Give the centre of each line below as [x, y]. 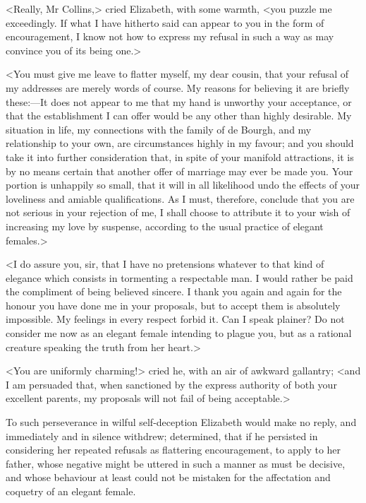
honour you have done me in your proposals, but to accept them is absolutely [173, 305]
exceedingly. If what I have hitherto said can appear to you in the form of [165, 22]
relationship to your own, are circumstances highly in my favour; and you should [180, 143]
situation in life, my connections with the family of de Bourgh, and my [159, 129]
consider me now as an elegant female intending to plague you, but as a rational [179, 333]
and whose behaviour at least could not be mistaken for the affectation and [168, 477]
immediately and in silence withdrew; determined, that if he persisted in [162, 436]
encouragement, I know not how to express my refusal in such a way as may [170, 36]
